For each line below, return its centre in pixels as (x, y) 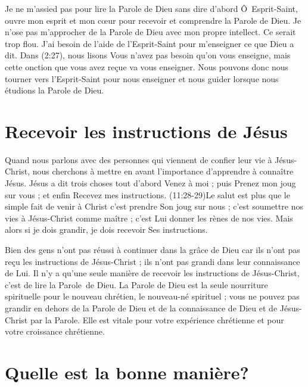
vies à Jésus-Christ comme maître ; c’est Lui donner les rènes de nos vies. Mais (149, 218)
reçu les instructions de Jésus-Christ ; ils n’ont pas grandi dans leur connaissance (153, 261)
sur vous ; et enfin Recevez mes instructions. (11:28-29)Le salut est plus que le (147, 194)
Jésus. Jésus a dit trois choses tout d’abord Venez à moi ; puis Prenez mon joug (150, 183)
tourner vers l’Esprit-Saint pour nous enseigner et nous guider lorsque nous (142, 78)
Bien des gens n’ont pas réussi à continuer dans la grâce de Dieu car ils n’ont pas (153, 250)
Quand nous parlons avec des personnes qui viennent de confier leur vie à (139, 159)
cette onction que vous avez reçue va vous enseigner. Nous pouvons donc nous (147, 66)
